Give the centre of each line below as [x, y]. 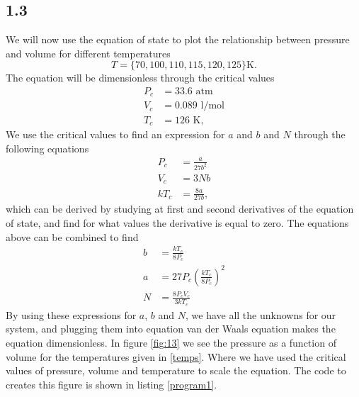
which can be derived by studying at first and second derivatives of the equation [180, 209]
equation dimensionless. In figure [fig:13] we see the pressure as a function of [171, 342]
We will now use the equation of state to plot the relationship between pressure [178, 39]
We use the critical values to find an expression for [115, 134]
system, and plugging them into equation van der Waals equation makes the [171, 329]
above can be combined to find [72, 236]
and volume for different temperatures [88, 53]
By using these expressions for [71, 314]
